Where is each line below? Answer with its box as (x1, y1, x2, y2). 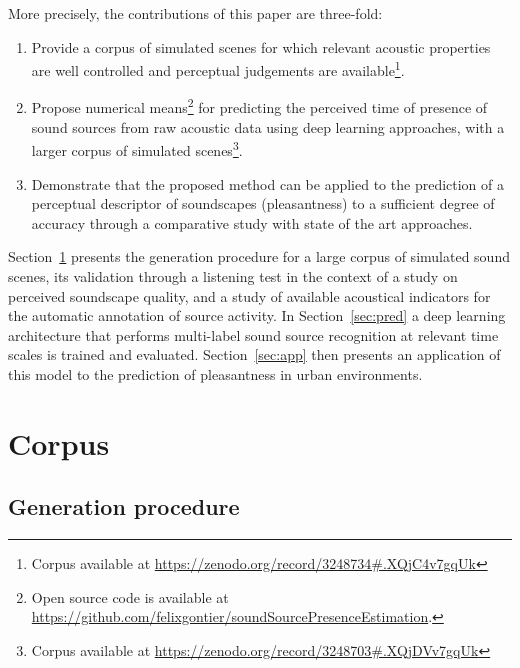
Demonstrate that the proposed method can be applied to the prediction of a (31, 173, 505, 194)
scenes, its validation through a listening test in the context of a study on (8, 265, 458, 286)
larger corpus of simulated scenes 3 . (31, 137, 243, 160)
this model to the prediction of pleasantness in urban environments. (8, 363, 423, 384)
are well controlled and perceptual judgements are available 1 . (31, 57, 405, 80)
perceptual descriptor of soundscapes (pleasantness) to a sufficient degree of (31, 193, 495, 214)
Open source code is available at (31, 586, 229, 607)
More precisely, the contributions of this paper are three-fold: (8, 3, 383, 23)
